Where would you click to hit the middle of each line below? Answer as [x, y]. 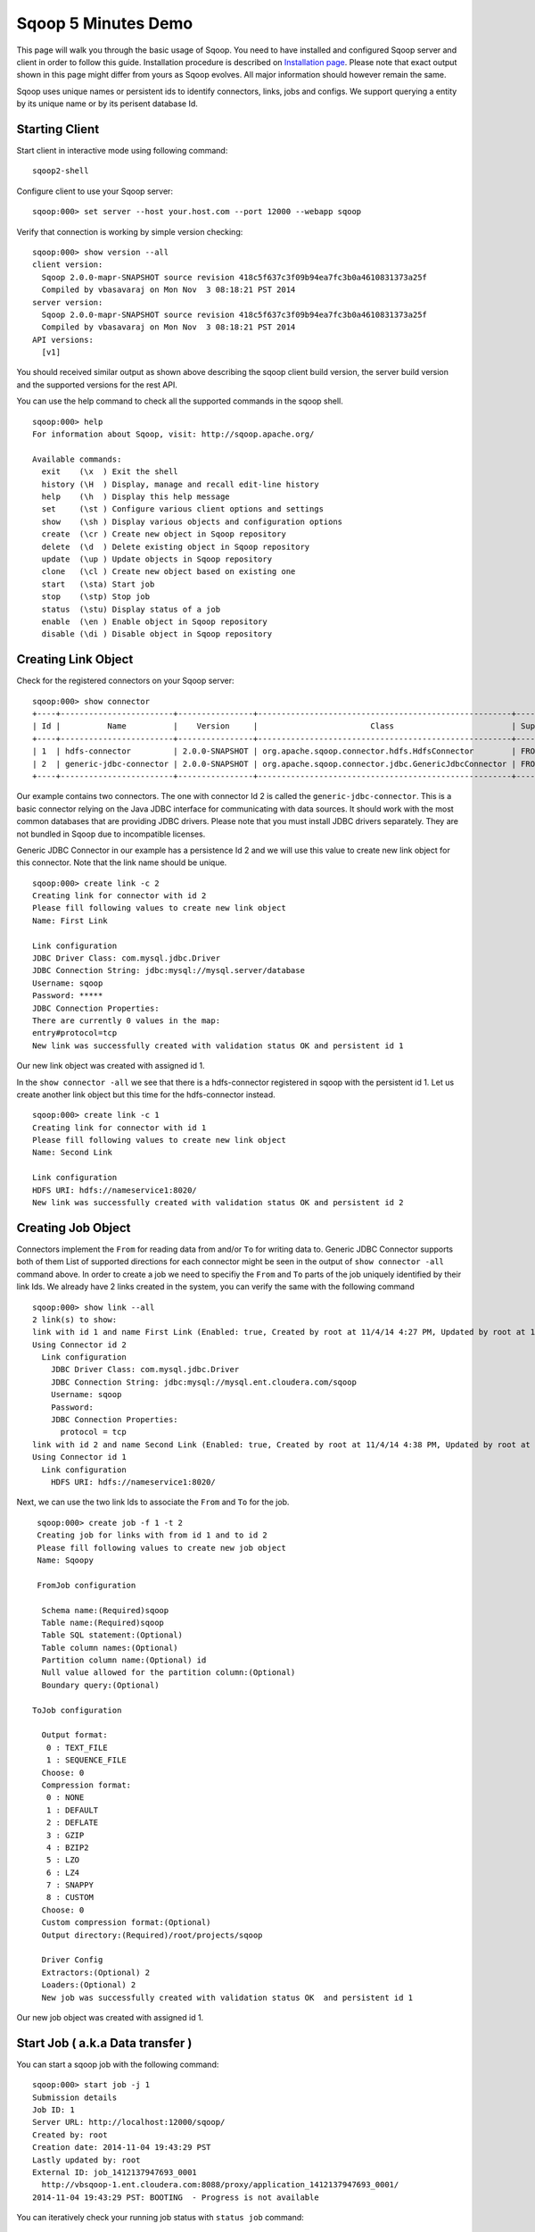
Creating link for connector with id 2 [119, 896]
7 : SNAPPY [70, 1885]
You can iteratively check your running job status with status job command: [160, 2218]
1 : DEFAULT [72, 1810]
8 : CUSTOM [70, 1898]
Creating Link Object [75, 659]
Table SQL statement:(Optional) [112, 1635]
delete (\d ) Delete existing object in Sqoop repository [176, 546]
